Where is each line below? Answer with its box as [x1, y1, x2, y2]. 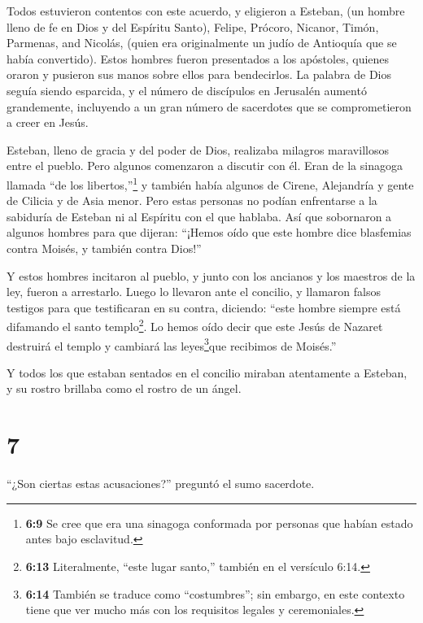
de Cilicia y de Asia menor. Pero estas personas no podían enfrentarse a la [7, 192, 377, 209]
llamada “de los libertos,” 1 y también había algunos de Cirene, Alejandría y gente [7, 173, 414, 193]
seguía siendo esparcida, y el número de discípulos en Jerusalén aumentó [7, 81, 367, 98]
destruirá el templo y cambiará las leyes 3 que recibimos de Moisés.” [7, 334, 337, 354]
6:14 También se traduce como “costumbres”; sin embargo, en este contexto [25, 585, 405, 602]
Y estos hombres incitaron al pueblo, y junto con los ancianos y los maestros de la [7, 267, 416, 284]
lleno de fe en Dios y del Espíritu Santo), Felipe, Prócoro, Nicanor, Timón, [7, 18, 379, 35]
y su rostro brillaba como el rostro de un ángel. [7, 380, 242, 397]
